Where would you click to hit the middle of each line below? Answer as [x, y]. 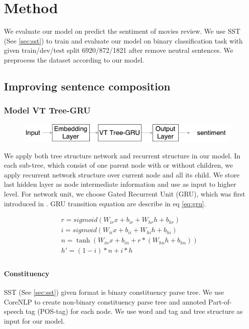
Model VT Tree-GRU [47, 110]
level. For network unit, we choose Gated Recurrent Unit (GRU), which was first [125, 193]
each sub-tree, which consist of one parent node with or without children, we [118, 165]
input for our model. [34, 320]
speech [14, 311]
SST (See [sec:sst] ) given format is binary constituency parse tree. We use [114, 292]
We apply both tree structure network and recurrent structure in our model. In [122, 155]
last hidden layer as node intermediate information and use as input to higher [120, 184]
